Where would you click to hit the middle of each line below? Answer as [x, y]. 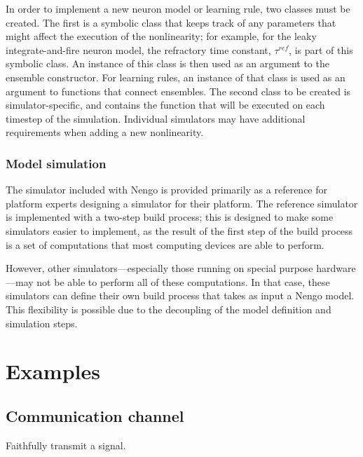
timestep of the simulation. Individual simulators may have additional [156, 118]
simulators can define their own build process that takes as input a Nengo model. [180, 295]
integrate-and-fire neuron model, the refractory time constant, [138, 49]
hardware [336, 268]
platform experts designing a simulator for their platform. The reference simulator [182, 203]
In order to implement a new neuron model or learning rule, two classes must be [178, 8]
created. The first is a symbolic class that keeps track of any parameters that [171, 22]
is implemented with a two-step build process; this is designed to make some [170, 217]
